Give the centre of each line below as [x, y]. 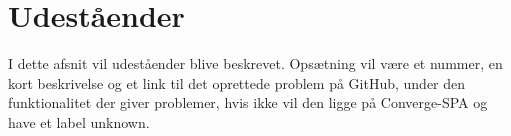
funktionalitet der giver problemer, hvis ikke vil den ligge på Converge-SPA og [248, 102]
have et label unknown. [79, 121]
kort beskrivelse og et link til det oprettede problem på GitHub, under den [237, 82]
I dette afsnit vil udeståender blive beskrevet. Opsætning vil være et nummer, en [255, 63]
